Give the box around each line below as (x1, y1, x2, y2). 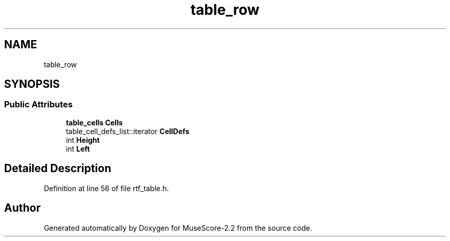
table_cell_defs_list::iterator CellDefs (66, 126, 190, 136)
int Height (66, 135, 100, 144)
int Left (66, 144, 90, 153)
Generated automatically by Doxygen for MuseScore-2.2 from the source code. (44, 223, 312, 232)
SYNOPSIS (4, 78, 60, 91)
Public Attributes (4, 99, 73, 110)
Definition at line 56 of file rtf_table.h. (44, 183, 169, 193)
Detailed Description (4, 162, 111, 175)
